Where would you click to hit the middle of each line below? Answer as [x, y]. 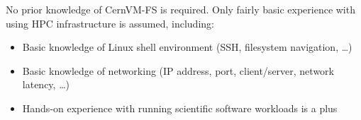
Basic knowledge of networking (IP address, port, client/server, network [178, 70]
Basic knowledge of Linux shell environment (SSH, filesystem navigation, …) [187, 47]
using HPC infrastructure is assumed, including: [110, 23]
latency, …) [46, 84]
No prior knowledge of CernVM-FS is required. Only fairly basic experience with [180, 9]
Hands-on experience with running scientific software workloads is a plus [180, 108]
